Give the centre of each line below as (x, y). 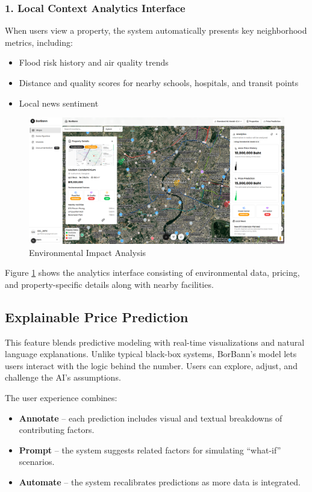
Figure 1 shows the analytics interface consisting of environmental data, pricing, (152, 272)
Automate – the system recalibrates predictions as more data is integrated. (160, 482)
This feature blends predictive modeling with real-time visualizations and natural (155, 342)
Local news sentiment (59, 103)
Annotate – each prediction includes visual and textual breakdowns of (151, 418)
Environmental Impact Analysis (88, 252)
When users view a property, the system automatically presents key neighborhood (156, 30)
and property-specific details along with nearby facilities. (109, 284)
